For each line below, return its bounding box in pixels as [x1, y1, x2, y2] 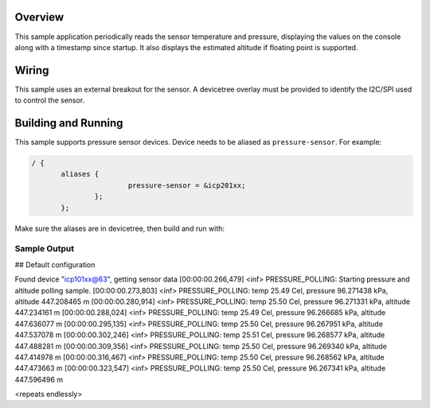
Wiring [14, 64, 49, 77]
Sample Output [14, 243, 75, 255]
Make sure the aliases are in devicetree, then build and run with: [14, 223, 225, 233]
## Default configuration [14, 259, 96, 270]
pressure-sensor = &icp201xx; [127, 181, 246, 190]
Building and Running [14, 116, 123, 130]
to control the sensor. [14, 95, 85, 105]
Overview [14, 10, 64, 24]
